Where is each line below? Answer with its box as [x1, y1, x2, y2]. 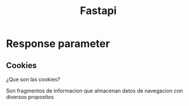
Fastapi [80, 4, 117, 18]
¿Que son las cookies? [6, 76, 60, 83]
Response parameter [6, 37, 110, 50]
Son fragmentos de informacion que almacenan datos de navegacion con [6, 87, 183, 94]
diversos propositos [6, 94, 54, 100]
